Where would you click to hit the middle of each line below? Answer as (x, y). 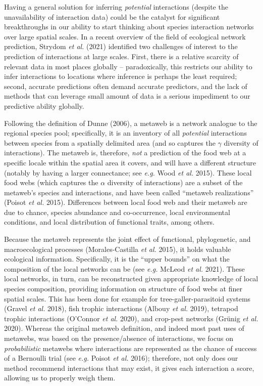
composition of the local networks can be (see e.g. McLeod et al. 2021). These (124, 268)
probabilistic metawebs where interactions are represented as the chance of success (130, 348)
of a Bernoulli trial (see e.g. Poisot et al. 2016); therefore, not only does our (121, 358)
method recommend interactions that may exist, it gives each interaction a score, (129, 368)
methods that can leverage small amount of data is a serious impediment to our (127, 96)
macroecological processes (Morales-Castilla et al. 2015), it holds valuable (118, 249)
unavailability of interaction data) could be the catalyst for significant (112, 16)
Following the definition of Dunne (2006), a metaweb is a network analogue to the (131, 123)
